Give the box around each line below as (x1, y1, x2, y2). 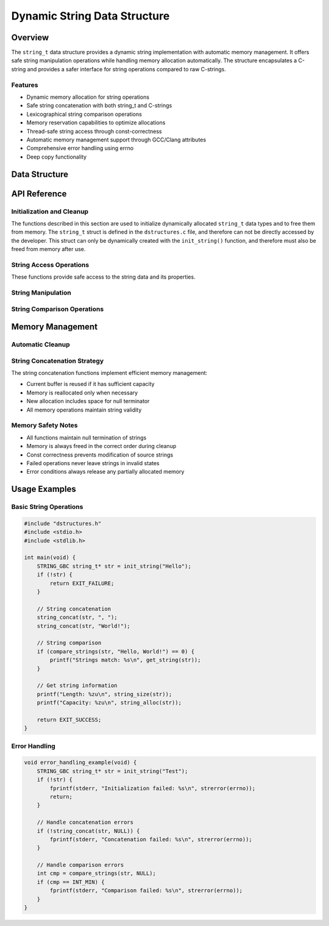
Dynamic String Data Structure (11, 9, 170, 23)
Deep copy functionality (26, 153, 87, 160)
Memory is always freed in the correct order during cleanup (26, 443, 177, 450)
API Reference (11, 188, 67, 199)
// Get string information (37, 682, 118, 689)
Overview (11, 32, 49, 43)
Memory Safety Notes (11, 421, 79, 430)
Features (11, 80, 38, 89)
